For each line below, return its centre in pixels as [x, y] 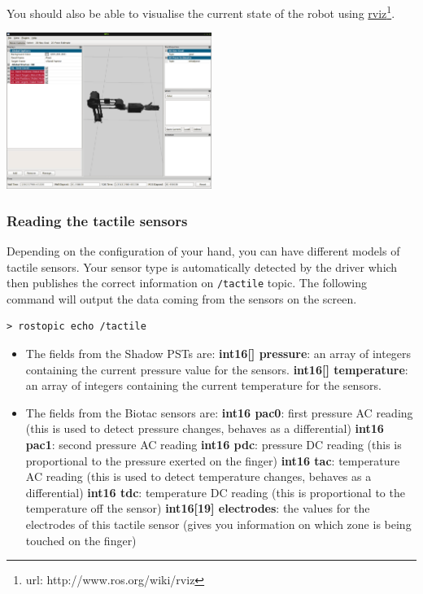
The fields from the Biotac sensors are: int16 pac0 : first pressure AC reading [219, 412]
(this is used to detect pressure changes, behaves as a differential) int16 [205, 428]
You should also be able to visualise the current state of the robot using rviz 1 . [201, 12]
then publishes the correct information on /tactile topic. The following [187, 283]
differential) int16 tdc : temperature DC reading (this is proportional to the [215, 492]
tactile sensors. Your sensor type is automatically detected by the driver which [202, 266]
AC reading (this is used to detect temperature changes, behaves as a [198, 476]
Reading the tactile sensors [97, 220]
